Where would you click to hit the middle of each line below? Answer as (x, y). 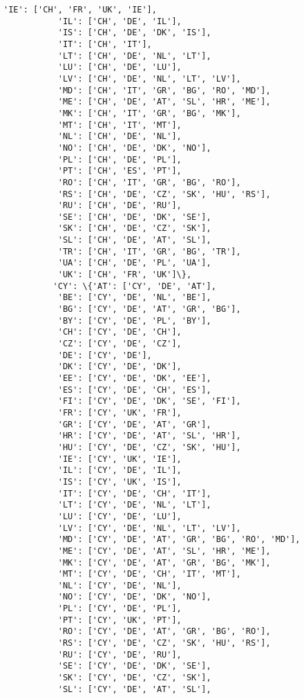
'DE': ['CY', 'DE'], (105, 355)
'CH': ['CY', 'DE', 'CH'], (120, 332)
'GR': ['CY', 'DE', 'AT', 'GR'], (134, 424)
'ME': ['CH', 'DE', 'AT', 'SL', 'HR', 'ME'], (164, 102)
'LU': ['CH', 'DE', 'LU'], (120, 67)
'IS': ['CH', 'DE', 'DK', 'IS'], (134, 33)
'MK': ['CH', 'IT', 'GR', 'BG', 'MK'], (149, 113)
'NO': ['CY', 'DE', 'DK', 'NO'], (134, 597)
